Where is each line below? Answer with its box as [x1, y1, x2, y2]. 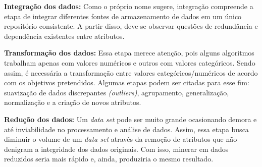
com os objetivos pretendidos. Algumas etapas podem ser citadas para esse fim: [4, 77, 249, 88]
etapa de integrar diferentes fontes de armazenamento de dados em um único [4, 11, 242, 21]
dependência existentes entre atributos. [4, 30, 125, 41]
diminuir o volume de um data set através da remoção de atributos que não [4, 134, 237, 144]
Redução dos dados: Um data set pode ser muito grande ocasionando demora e [4, 114, 257, 124]
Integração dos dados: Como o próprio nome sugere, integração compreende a [4, 1, 253, 11]
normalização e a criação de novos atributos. [4, 97, 141, 107]
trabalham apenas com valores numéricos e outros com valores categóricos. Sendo [4, 57, 255, 68]
